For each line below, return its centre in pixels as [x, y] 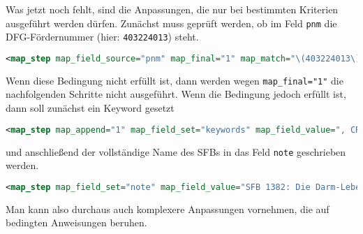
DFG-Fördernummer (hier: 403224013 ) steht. [102, 37]
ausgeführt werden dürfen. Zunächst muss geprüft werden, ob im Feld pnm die [171, 23]
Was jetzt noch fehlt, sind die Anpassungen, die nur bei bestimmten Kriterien [172, 9]
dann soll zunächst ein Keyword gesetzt [90, 108]
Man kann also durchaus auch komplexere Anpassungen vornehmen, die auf [168, 209]
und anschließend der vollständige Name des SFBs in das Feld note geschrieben [176, 151]
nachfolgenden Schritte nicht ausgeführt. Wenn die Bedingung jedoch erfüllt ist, [176, 94]
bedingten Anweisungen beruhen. [76, 222]
